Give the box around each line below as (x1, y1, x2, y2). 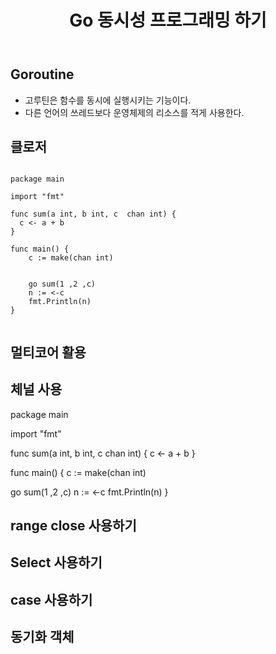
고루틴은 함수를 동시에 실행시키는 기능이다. (24, 94, 192, 106)
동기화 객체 (10, 629, 75, 646)
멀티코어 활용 (10, 344, 87, 361)
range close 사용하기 (10, 517, 137, 535)
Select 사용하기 (10, 554, 103, 571)
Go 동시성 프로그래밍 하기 (69, 9, 267, 32)
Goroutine (10, 66, 75, 83)
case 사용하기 (10, 591, 93, 608)
